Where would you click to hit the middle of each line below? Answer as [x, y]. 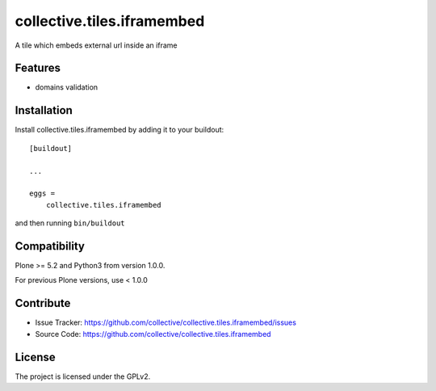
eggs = [42, 193]
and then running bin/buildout [70, 223]
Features [38, 68]
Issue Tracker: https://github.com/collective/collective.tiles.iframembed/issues [166, 322]
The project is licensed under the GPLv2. [83, 376]
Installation [44, 110]
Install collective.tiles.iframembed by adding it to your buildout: [119, 130]
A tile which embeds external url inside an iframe [96, 45]
